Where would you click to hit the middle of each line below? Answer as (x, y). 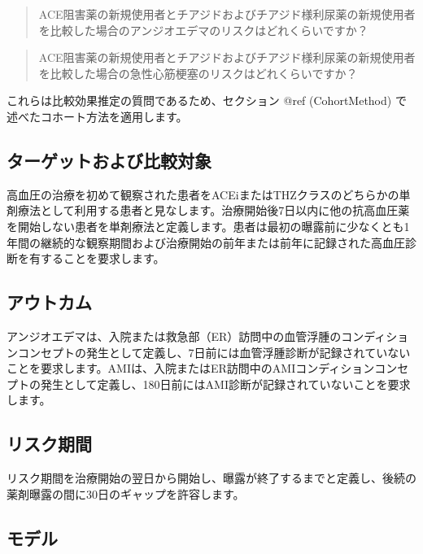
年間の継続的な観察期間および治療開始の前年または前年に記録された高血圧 (206, 242)
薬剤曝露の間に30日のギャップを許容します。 (126, 493)
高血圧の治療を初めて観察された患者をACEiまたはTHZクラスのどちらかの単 (209, 194)
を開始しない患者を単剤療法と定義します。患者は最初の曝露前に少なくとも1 (208, 226)
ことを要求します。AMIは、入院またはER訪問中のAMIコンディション (191, 368)
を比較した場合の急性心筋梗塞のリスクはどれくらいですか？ (198, 73)
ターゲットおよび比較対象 (109, 160)
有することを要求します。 (97, 258)
